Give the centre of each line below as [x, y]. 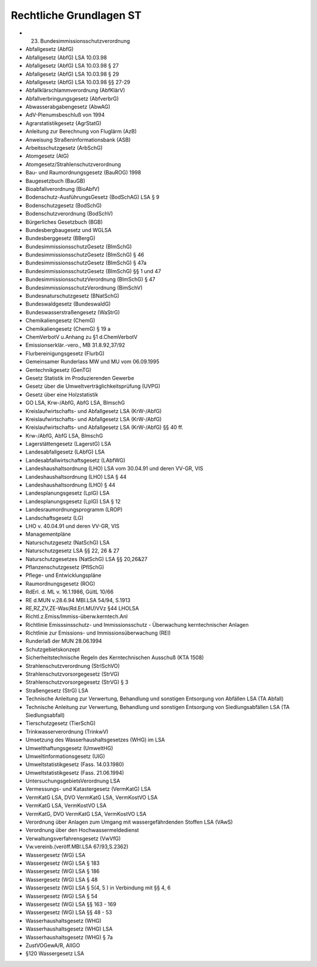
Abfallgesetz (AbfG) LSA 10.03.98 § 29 [72, 74]
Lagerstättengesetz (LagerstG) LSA [68, 444]
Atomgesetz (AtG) [47, 156]
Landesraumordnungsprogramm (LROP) [74, 510]
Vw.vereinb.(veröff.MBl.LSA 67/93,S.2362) [77, 847]
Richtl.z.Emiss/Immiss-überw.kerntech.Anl [77, 616]
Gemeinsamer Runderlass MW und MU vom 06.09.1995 [92, 362]
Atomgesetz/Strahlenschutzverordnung [73, 164]
